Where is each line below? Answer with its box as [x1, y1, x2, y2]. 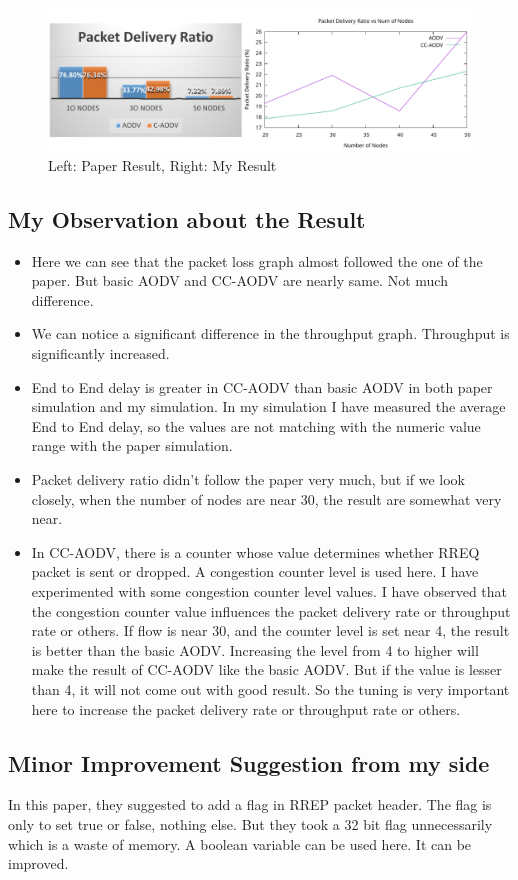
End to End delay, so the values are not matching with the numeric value [31, 415, 481, 436]
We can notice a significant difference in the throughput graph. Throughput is [31, 323, 510, 344]
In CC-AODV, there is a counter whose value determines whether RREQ [31, 541, 480, 562]
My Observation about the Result [8, 203, 366, 234]
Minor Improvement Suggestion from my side [8, 747, 490, 778]
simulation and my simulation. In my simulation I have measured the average [31, 396, 506, 417]
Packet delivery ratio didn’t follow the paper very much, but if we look [31, 469, 465, 489]
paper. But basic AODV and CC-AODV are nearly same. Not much [31, 270, 448, 291]
